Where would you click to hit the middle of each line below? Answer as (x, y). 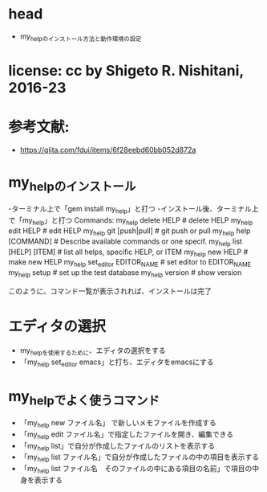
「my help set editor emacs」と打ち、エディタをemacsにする (117, 363)
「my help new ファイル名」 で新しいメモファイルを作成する (118, 424)
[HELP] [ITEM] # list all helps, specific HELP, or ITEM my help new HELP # (128, 252)
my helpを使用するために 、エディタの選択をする (93, 351)
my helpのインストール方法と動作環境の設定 (81, 37)
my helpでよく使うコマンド (84, 398)
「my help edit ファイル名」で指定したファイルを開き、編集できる (127, 435)
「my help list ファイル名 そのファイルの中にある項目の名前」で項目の (136, 469)
